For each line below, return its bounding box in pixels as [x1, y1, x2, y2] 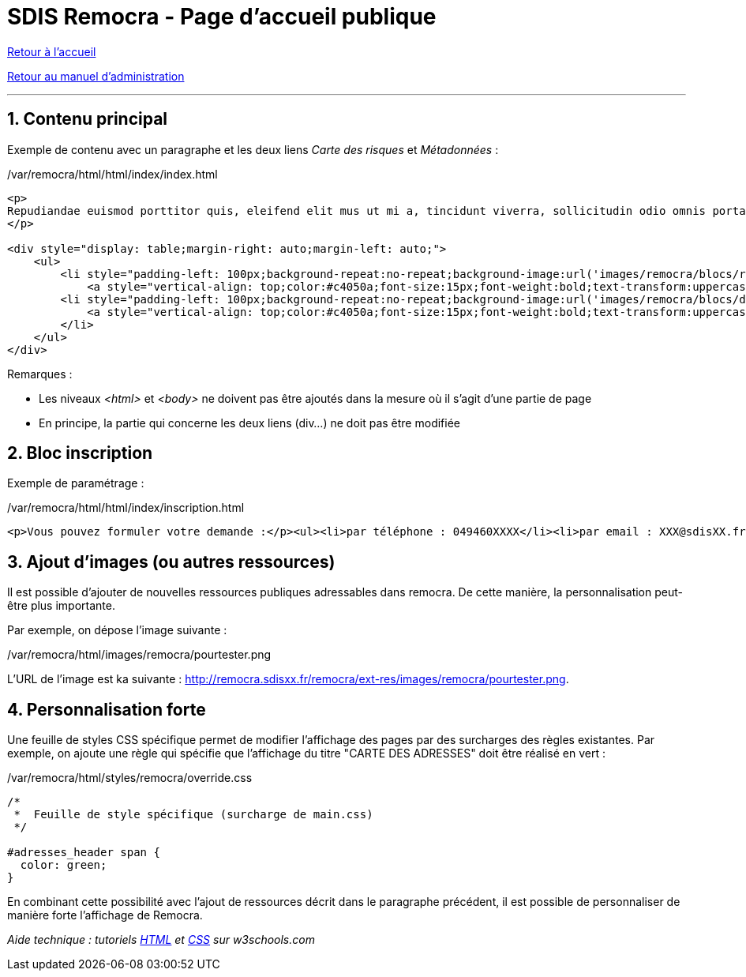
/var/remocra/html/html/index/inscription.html [7, 501, 245, 515]
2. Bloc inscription [7, 443, 153, 464]
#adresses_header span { [7, 846, 160, 859]
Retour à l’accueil [7, 44, 96, 58]
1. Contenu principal [7, 109, 168, 130]
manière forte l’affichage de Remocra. [7, 908, 203, 923]
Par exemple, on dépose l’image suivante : [7, 623, 227, 637]
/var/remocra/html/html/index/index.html [7, 167, 218, 181]
